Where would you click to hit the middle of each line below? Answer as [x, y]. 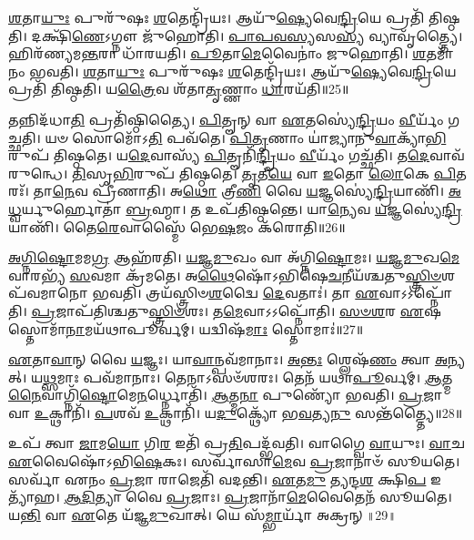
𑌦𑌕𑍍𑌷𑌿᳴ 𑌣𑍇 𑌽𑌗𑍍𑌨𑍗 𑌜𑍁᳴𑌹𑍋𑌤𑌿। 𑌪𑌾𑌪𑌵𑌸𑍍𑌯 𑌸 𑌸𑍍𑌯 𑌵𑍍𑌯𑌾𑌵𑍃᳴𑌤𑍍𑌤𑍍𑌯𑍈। [247, 35]
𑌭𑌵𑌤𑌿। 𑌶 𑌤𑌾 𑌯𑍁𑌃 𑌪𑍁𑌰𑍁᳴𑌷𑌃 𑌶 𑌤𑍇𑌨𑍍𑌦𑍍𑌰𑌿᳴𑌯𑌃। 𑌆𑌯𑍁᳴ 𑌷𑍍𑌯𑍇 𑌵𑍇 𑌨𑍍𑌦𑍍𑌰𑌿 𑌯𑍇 [243, 71]
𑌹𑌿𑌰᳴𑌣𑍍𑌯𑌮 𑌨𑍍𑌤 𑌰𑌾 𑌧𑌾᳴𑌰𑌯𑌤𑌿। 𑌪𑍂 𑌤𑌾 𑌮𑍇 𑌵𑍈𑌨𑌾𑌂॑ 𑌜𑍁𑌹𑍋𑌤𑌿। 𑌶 [217, 53]
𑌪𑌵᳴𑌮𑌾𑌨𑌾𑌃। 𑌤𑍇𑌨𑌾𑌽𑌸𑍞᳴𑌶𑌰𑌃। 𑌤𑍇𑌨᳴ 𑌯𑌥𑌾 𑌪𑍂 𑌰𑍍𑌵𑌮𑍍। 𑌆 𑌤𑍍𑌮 [268, 377]
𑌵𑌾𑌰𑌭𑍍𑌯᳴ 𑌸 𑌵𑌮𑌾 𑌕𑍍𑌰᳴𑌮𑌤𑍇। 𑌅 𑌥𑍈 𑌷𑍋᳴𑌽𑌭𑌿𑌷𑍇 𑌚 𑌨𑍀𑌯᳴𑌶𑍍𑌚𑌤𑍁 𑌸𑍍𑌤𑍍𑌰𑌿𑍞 [225, 275]
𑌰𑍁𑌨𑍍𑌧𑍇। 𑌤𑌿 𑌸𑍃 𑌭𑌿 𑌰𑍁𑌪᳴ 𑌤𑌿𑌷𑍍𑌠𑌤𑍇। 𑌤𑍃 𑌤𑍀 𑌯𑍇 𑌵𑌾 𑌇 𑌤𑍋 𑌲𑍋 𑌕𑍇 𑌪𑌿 [232, 173]
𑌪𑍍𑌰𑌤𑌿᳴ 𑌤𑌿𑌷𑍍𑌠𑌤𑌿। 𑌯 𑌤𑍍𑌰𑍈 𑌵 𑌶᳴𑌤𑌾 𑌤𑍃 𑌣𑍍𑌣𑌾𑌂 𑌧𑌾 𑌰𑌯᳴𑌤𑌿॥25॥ [179, 89]
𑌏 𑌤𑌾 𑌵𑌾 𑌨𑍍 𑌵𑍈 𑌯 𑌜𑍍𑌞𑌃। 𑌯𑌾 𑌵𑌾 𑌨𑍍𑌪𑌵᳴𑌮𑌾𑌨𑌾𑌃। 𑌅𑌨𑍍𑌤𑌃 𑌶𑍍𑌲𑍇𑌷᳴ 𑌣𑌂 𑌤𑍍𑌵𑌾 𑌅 [228, 359]
